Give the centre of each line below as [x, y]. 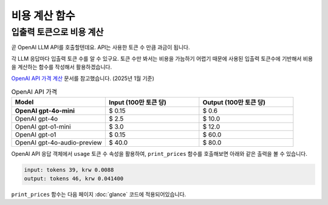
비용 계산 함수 [43, 16]
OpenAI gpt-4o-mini [45, 111]
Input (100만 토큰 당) [138, 102]
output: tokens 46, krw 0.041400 [74, 178]
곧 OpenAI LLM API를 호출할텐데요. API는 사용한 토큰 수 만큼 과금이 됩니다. [101, 47]
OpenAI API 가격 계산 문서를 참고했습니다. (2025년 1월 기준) [83, 78]
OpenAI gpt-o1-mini [43, 127]
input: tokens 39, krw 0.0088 [69, 170]
